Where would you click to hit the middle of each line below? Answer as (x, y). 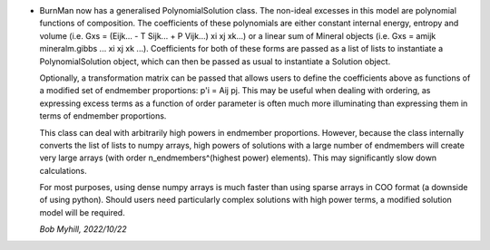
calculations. (63, 170)
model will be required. (83, 212)
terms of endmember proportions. (103, 116)
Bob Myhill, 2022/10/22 (83, 229)
